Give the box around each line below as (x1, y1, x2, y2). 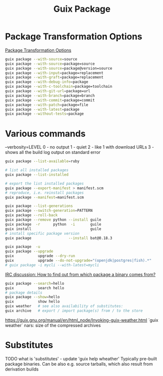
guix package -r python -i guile (5, 222, 102, 226)
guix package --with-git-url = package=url (5, 89, 91, 94)
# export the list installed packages (5, 181, 84, 186)
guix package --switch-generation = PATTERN (5, 208, 93, 213)
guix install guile (5, 226, 102, 231)
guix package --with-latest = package (5, 107, 80, 112)
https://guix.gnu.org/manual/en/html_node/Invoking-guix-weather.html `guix (5, 317, 159, 323)
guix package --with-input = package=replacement (5, 70, 104, 75)
